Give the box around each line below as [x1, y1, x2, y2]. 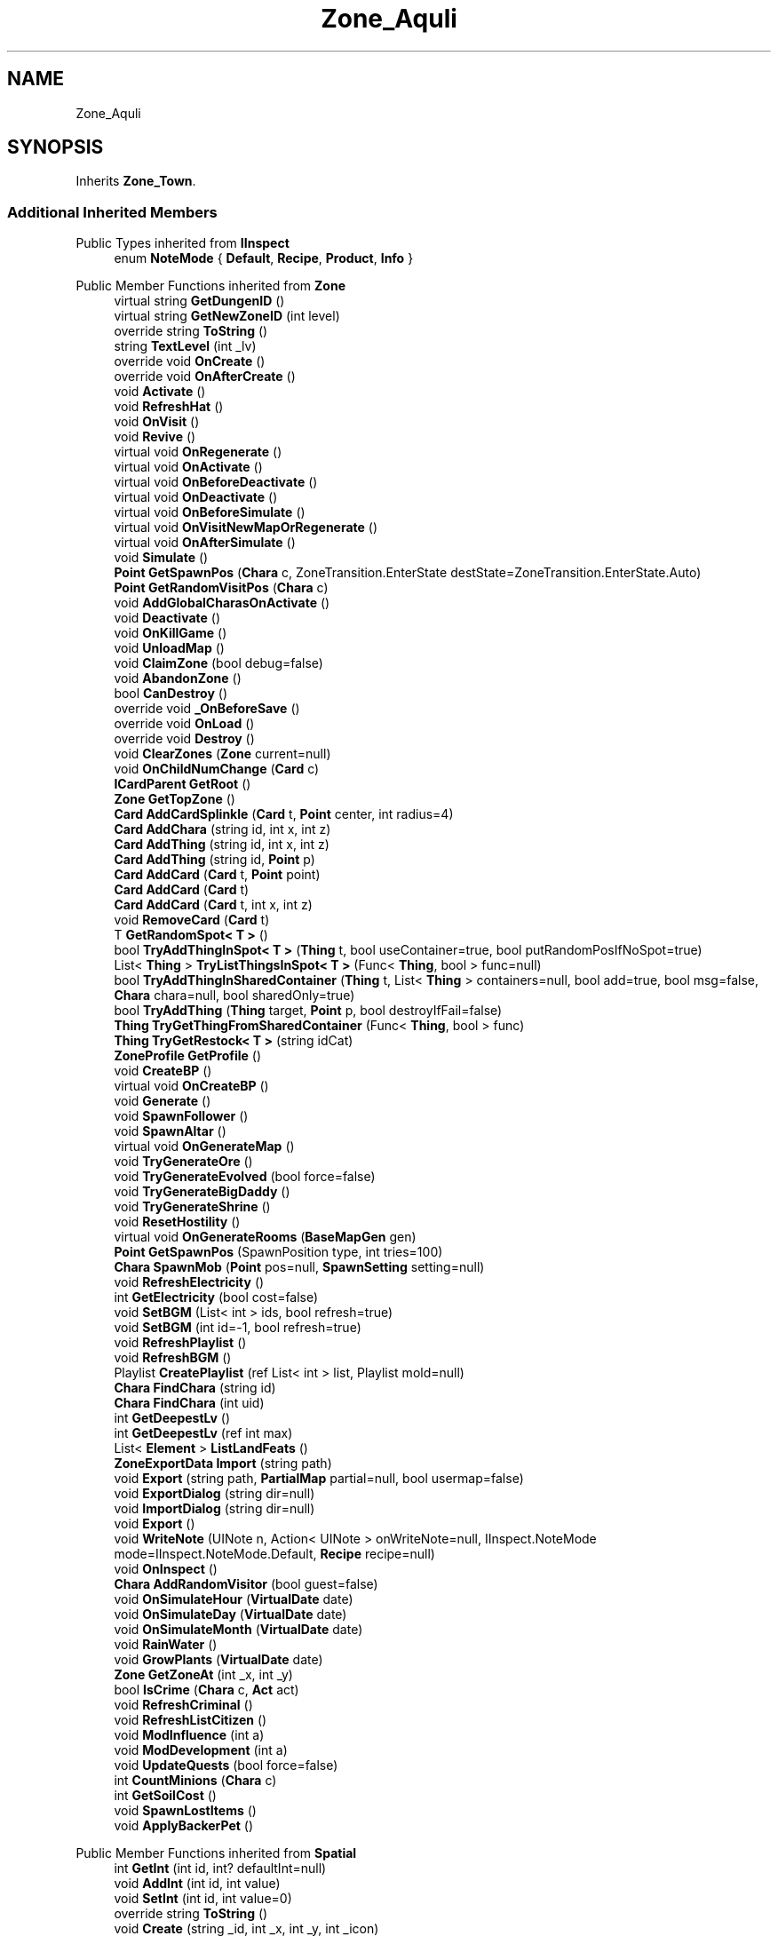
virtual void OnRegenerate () [114, 444, 282, 460]
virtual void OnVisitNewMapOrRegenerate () [114, 520, 378, 536]
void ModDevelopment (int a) [114, 1742, 288, 1758]
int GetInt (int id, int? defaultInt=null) [114, 1861, 327, 1876]
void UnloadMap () [114, 640, 225, 656]
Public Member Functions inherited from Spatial [75, 1845, 357, 1861]
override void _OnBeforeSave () [114, 701, 300, 717]
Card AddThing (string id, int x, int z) [114, 837, 329, 853]
